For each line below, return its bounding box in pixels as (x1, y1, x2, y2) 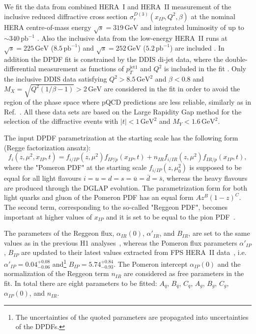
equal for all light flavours (4, 173, 82, 183)
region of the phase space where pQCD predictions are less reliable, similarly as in (4, 97, 251, 107)
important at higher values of (4, 211, 92, 222)
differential (4, 63, 36, 74)
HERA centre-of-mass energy (4, 22, 91, 32)
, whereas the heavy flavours (162, 173, 248, 183)
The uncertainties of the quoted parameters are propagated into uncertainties (15, 311, 249, 322)
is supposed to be (189, 162, 242, 172)
